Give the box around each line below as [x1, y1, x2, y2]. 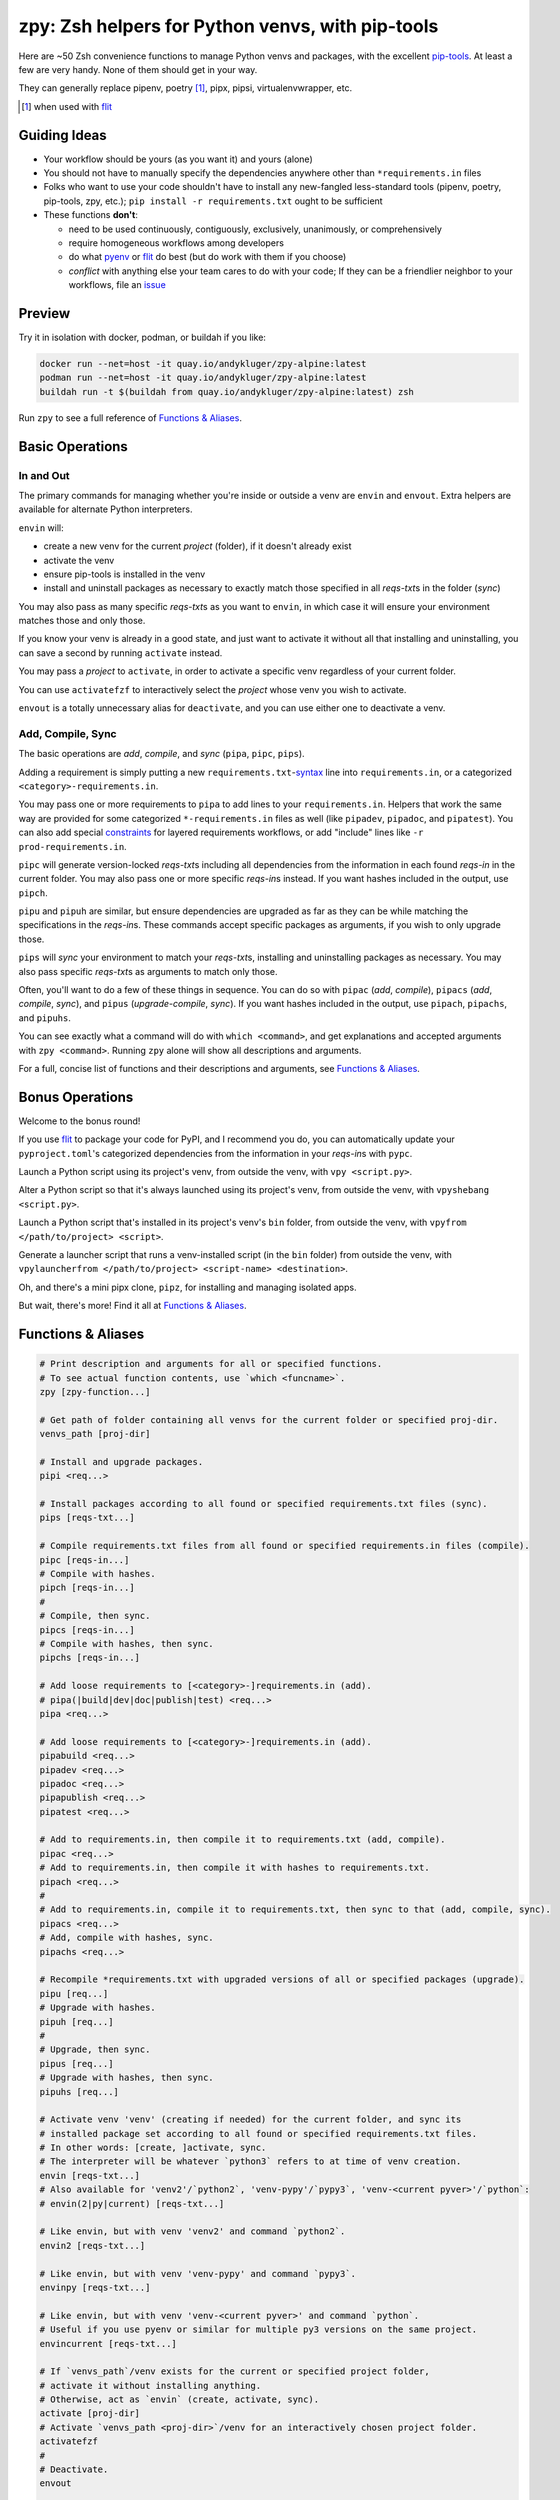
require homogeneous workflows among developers [68, 236, 285, 249]
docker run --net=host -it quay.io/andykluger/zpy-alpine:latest [39, 358, 367, 370]
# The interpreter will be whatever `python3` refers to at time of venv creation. [39, 2156, 462, 2167]
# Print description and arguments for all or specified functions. [39, 1358, 383, 1370]
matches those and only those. [18, 615, 146, 627]
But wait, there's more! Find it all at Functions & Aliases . [18, 1300, 247, 1312]
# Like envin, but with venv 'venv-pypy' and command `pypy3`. [39, 2268, 357, 2279]
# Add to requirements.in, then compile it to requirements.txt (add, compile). [39, 1834, 446, 1845]
